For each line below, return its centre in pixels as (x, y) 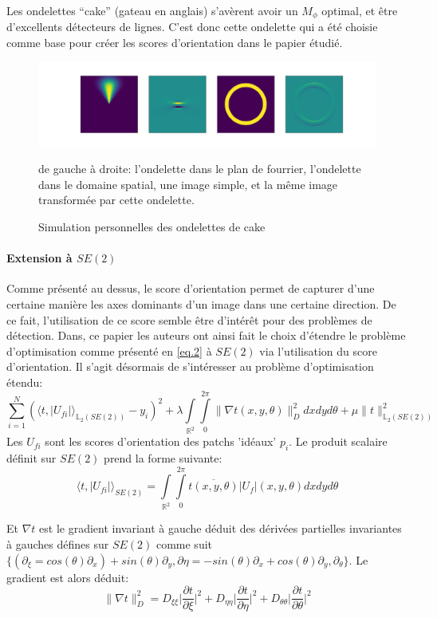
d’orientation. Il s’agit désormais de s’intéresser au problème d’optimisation (190, 366)
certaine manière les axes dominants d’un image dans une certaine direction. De (201, 304)
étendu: (25, 382)
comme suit (184, 543)
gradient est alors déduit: (68, 577)
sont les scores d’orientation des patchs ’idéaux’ (161, 441)
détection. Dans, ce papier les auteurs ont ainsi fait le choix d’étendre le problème (206, 335)
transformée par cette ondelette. (116, 200)
